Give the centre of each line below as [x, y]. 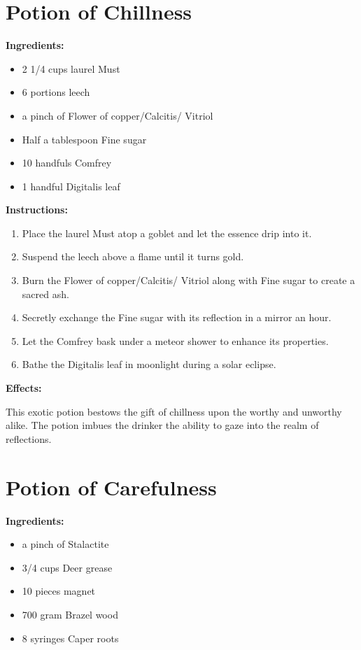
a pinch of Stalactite [65, 544]
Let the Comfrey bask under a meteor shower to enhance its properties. [175, 340]
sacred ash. [45, 294]
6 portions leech [56, 92]
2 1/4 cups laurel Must [71, 68]
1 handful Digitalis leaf [71, 186]
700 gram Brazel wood [70, 614]
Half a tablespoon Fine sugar [84, 139]
